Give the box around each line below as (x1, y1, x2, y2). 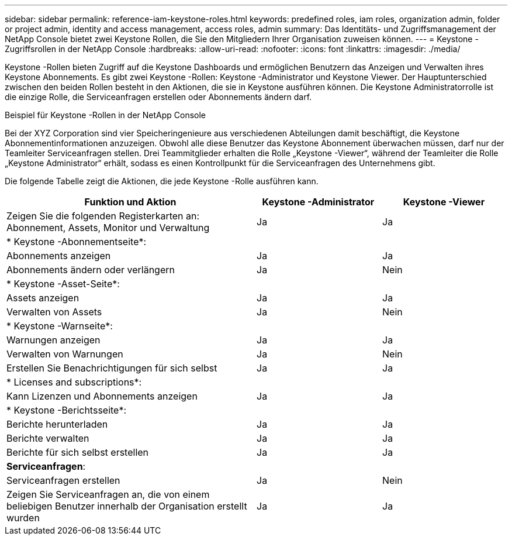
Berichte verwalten (6, 432, 89, 444)
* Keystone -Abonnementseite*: (6, 236, 147, 247)
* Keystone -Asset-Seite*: (6, 278, 120, 290)
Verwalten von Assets (6, 306, 102, 318)
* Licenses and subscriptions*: (6, 376, 142, 388)
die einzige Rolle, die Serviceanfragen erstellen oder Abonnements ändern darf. (5, 92, 312, 102)
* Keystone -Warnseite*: (6, 320, 113, 332)
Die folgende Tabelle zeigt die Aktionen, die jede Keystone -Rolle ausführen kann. (5, 176, 319, 186)
